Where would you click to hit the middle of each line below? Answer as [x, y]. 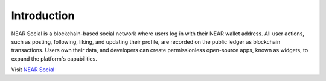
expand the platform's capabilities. [54, 58]
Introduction [43, 16]
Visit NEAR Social [33, 70]
